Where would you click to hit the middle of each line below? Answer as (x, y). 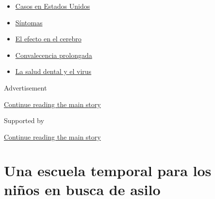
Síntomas (29, 22)
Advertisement (25, 87)
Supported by (24, 120)
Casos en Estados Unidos (53, 6)
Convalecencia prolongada (54, 55)
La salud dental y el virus (53, 71)
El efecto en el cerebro (48, 39)
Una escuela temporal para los (108, 170)
